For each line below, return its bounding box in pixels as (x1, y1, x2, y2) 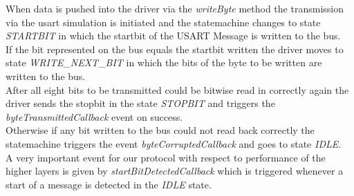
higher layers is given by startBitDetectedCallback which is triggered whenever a (6, 164, 344, 178)
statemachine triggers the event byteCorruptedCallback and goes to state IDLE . (6, 136, 342, 150)
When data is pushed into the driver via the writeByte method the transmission (6, 1, 344, 15)
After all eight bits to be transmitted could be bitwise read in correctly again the (6, 82, 349, 97)
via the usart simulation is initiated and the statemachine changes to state (6, 14, 321, 29)
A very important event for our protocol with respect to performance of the (6, 150, 326, 164)
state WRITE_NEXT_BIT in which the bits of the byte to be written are (6, 55, 322, 70)
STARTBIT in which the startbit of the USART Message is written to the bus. (6, 28, 341, 43)
